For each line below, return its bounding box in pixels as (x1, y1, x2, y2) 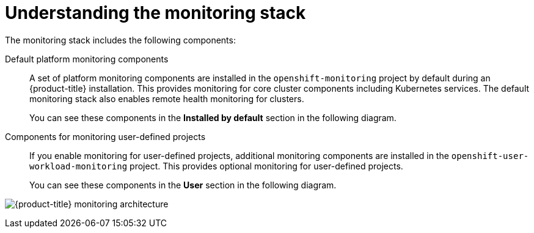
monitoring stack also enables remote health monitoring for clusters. (29, 93, 304, 104)
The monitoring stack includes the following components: (5, 34, 236, 45)
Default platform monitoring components (5, 53, 169, 64)
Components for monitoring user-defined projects (5, 131, 206, 142)
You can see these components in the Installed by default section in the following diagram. (29, 112, 397, 123)
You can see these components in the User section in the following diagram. (29, 179, 337, 190)
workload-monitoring (29, 161, 128, 171)
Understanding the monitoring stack (5, 2, 306, 23)
